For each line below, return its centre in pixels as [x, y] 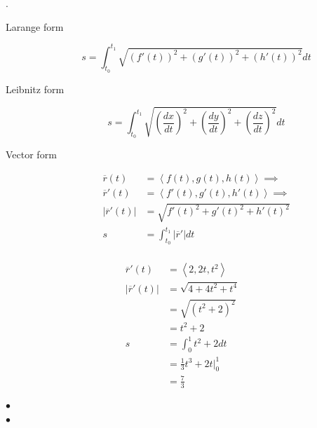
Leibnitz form [35, 89]
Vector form [31, 154]
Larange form [35, 26]
